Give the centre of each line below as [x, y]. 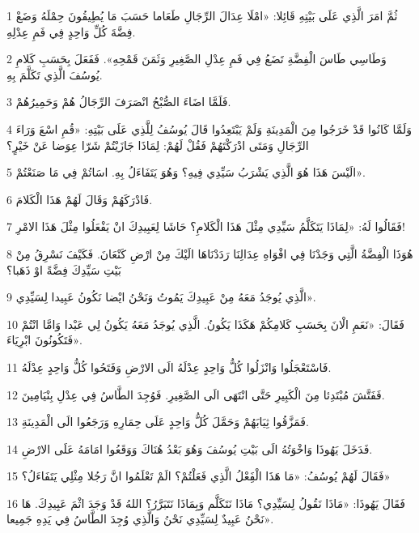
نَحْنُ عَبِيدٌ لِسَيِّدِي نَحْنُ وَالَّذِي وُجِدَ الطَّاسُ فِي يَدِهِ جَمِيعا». [140, 519]
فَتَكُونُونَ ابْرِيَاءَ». [44, 340]
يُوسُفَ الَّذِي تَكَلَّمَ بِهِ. [55, 74]
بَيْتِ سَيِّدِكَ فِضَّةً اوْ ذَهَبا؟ [64, 269]
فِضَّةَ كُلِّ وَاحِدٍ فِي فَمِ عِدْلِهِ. [71, 31]
